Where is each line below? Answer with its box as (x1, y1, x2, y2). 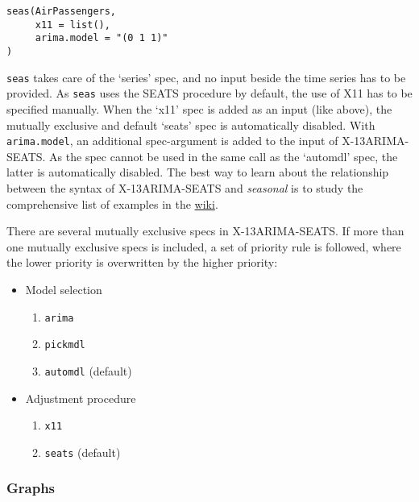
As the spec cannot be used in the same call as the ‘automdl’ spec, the (49, 147, 398, 164)
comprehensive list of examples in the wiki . (6, 195, 218, 212)
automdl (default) (44, 362, 132, 379)
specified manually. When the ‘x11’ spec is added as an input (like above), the (6, 100, 392, 117)
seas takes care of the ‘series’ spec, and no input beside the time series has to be (6, 68, 406, 85)
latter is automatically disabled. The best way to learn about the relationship (6, 164, 389, 180)
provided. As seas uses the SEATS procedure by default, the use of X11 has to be (6, 85, 413, 102)
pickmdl (44, 339, 85, 351)
